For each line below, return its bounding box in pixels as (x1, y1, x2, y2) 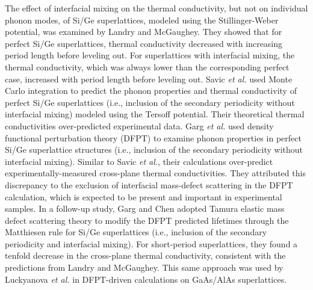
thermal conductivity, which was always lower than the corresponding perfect (5, 60, 290, 73)
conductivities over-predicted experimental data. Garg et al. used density (5, 119, 274, 132)
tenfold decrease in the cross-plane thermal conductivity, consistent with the (5, 249, 286, 262)
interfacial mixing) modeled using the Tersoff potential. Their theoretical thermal (5, 108, 305, 120)
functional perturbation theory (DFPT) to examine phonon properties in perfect (5, 131, 302, 144)
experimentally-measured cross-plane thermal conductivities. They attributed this (5, 167, 306, 179)
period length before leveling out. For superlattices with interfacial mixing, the (5, 49, 295, 61)
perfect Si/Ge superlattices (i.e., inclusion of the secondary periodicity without (5, 96, 295, 108)
